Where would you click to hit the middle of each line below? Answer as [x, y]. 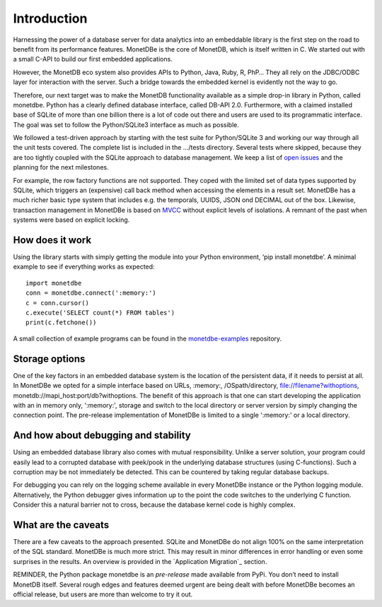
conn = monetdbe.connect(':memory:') [91, 293]
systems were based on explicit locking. [71, 220]
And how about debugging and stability [102, 436]
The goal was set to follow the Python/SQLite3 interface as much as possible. [126, 124]
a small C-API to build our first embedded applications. [93, 59]
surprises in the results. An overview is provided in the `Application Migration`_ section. [140, 561]
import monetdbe [54, 283]
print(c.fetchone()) [61, 323]
